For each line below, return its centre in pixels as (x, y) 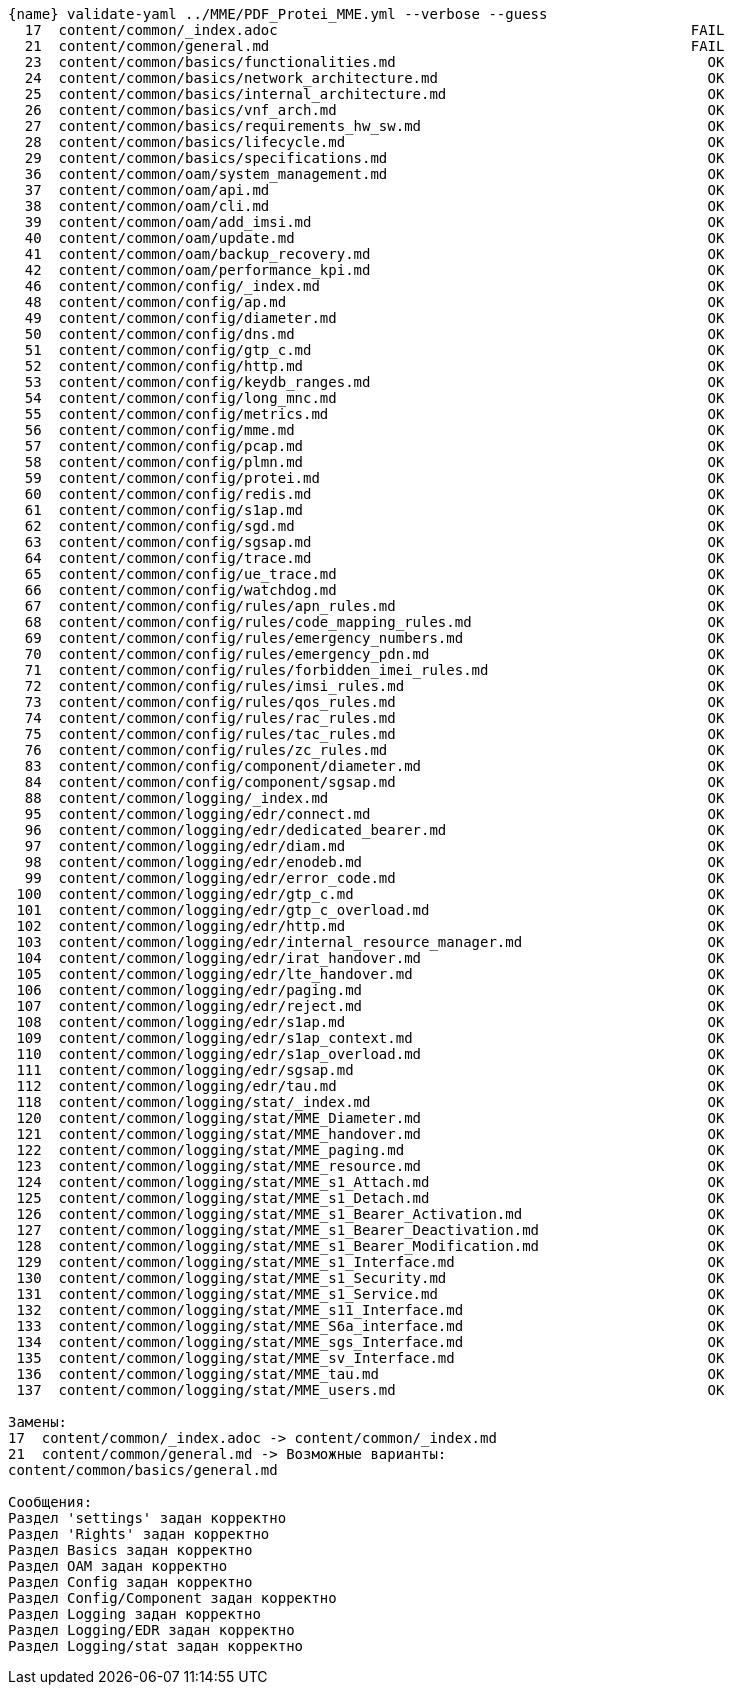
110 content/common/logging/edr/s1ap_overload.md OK (370, 1054)
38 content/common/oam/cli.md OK (374, 206)
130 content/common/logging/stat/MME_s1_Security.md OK (370, 1278)
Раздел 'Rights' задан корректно (139, 1534)
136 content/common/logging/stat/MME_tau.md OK (370, 1374)
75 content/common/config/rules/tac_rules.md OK (374, 734)
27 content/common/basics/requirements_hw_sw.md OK (374, 126)
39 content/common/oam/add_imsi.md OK (374, 222)
